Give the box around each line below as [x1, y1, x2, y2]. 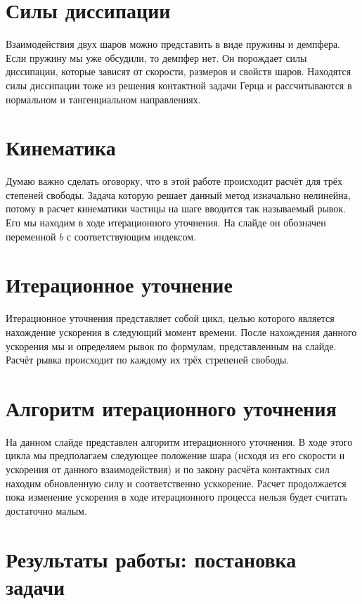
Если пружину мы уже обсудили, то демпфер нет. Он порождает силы [6, 50, 307, 65]
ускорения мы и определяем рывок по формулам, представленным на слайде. [6, 338, 337, 353]
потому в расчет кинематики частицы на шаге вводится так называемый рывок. [6, 201, 347, 216]
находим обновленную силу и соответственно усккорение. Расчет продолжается [6, 475, 347, 490]
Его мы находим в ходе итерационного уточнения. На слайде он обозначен [6, 215, 326, 229]
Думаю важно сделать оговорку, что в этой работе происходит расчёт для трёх [6, 174, 343, 188]
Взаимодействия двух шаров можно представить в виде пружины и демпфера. [6, 37, 341, 51]
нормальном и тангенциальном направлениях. [6, 91, 201, 106]
